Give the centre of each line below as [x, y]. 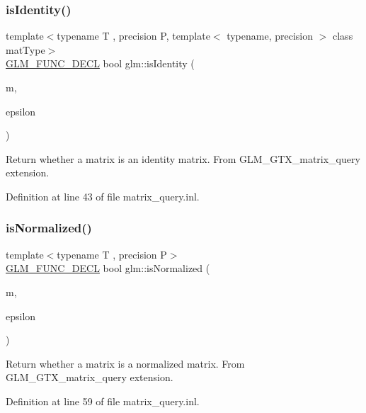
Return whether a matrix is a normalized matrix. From [125, 363]
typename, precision [270, 36]
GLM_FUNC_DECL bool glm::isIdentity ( [100, 63]
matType [25, 49]
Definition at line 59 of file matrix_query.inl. [103, 401]
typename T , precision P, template [133, 36]
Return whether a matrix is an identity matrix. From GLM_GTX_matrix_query [183, 158]
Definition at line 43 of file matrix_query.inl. [103, 196]
